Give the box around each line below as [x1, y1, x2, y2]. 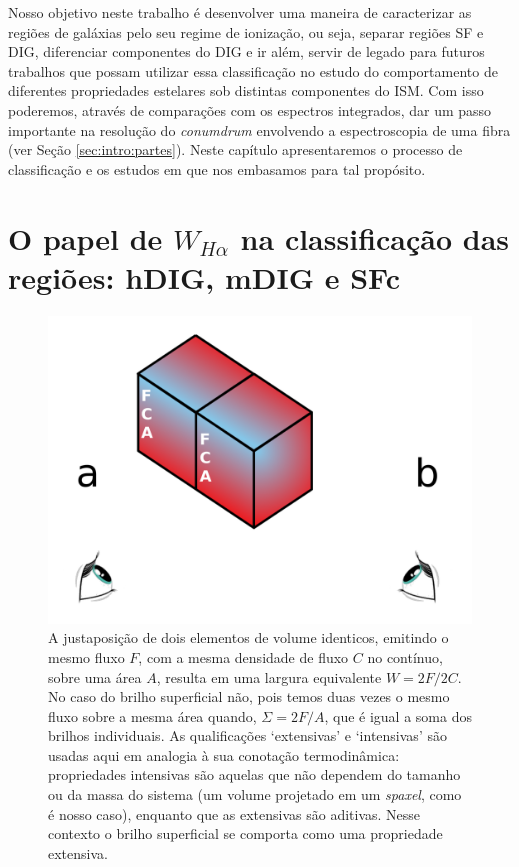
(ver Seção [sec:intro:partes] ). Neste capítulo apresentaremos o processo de [8, 139, 463, 160]
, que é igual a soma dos [324, 705, 472, 726]
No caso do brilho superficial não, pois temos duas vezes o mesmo [48, 686, 450, 707]
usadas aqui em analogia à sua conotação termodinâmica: [48, 744, 400, 765]
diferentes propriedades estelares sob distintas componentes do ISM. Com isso [8, 80, 484, 101]
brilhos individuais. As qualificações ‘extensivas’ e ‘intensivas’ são [48, 725, 447, 746]
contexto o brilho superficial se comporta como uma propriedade [48, 823, 443, 844]
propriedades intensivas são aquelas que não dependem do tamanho [48, 764, 461, 785]
